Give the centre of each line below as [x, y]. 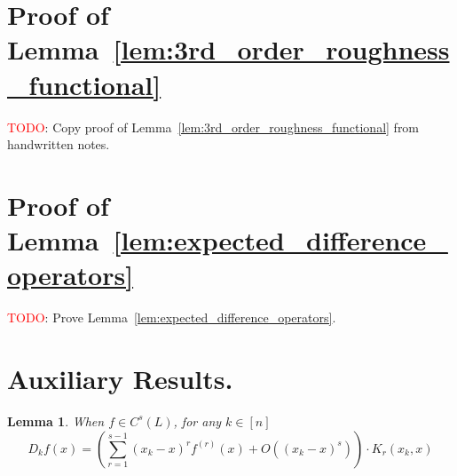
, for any [197, 420]
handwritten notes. [59, 144]
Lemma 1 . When [56, 420]
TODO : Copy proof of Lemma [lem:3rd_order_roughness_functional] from [213, 127]
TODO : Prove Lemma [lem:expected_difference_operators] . [172, 317]
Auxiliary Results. [120, 378]
